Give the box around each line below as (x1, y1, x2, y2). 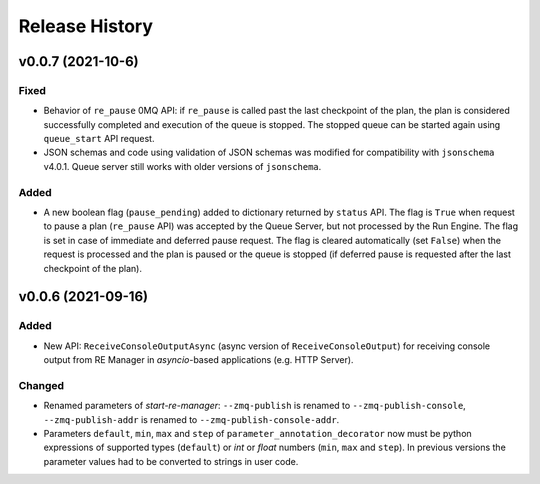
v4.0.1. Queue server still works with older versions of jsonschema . (43, 160, 322, 172)
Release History (18, 15, 154, 37)
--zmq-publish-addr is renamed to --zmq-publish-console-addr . (43, 413, 340, 425)
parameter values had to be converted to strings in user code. (43, 455, 299, 467)
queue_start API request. (43, 133, 155, 145)
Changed (18, 378, 65, 392)
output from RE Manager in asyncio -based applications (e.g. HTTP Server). (43, 354, 354, 366)
